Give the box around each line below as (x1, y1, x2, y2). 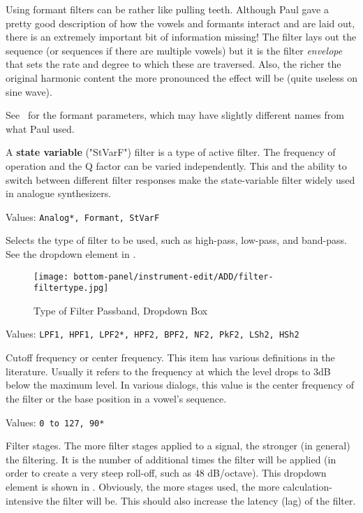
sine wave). (6, 84, 52, 99)
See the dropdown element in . (6, 246, 136, 261)
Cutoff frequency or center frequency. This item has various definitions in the (6, 350, 335, 365)
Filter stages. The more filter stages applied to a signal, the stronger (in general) (6, 438, 350, 453)
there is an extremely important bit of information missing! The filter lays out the (6, 29, 357, 44)
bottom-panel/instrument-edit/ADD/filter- (73, 271, 274, 282)
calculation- (283, 479, 332, 493)
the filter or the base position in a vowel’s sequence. (6, 391, 227, 405)
